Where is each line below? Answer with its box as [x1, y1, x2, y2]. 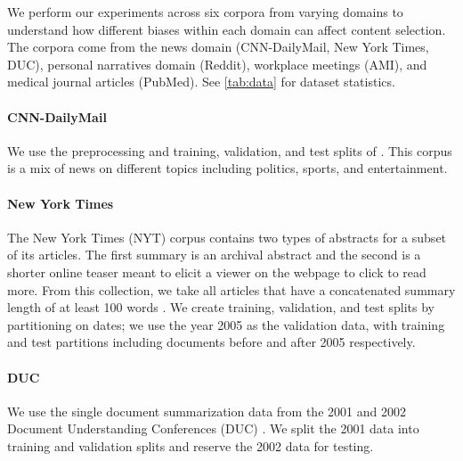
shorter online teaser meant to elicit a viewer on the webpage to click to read [7, 262, 426, 281]
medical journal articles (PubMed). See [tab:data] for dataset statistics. [7, 72, 395, 91]
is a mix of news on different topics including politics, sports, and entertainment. [7, 159, 448, 177]
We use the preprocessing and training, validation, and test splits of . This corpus [7, 141, 452, 160]
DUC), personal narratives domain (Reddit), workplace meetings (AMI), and [7, 54, 427, 73]
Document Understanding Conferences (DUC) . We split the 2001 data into [7, 419, 419, 438]
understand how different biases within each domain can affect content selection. [7, 20, 446, 38]
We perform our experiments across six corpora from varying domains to [7, 3, 403, 21]
